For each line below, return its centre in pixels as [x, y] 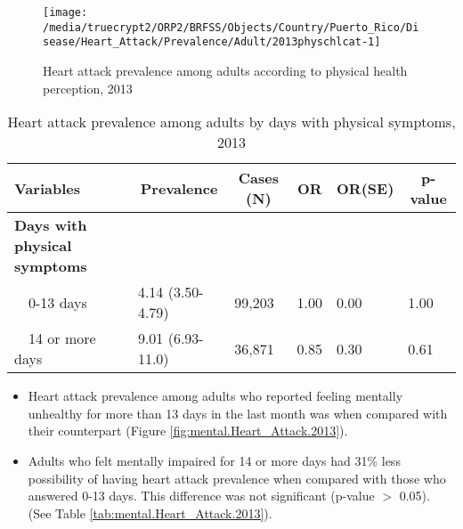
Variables [47, 188]
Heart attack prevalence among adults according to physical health [225, 70]
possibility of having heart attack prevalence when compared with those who [237, 478]
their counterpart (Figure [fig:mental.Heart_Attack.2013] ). [188, 431]
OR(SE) [366, 188]
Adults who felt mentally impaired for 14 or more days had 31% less [214, 460]
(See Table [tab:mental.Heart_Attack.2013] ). [150, 513]
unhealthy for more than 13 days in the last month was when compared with [238, 413]
